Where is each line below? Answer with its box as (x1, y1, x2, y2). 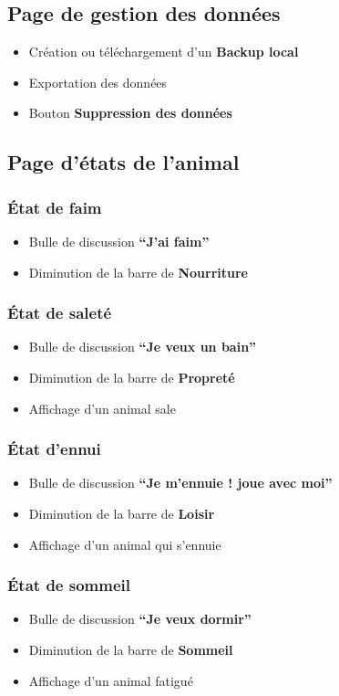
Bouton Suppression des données (28, 103, 232, 122)
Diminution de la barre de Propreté (28, 367, 235, 386)
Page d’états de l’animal (7, 148, 240, 176)
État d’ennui (7, 438, 101, 460)
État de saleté (7, 301, 112, 324)
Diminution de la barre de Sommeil (28, 639, 233, 659)
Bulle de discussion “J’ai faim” (28, 231, 210, 250)
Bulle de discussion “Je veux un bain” (28, 337, 257, 356)
